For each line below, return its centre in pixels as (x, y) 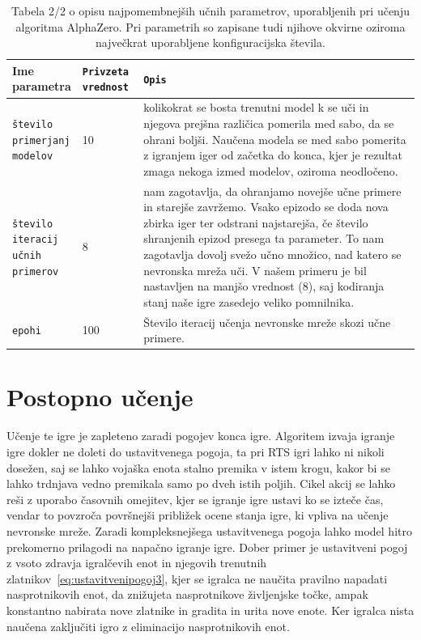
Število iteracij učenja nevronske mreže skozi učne (267, 322)
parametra (42, 86)
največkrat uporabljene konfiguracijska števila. (210, 42)
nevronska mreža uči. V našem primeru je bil (255, 270)
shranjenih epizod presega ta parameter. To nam (264, 238)
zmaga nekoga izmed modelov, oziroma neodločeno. (271, 170)
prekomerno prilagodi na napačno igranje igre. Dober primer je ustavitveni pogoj (207, 547)
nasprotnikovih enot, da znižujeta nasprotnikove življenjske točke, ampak (187, 594)
